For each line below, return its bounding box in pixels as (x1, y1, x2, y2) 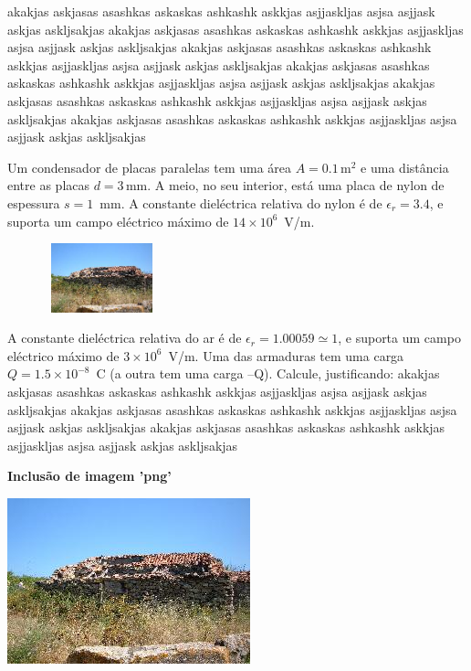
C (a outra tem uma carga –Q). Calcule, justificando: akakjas (96, 364, 440, 383)
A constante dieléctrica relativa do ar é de (7, 328, 242, 347)
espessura (7, 193, 60, 212)
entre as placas (7, 176, 90, 195)
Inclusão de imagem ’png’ (7, 466, 172, 485)
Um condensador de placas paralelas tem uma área (7, 157, 292, 176)
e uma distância (361, 157, 449, 176)
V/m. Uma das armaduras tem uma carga (168, 346, 404, 365)
